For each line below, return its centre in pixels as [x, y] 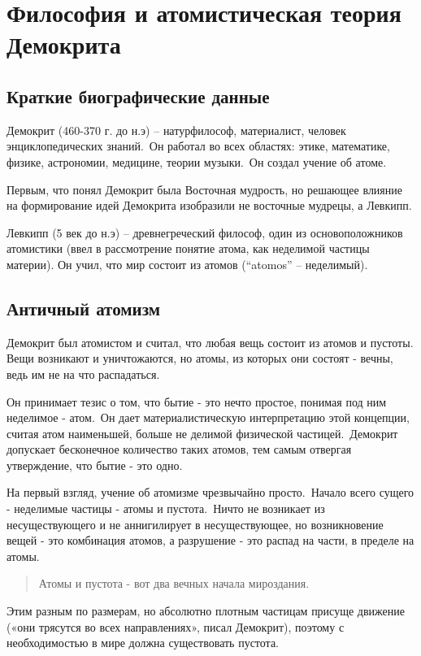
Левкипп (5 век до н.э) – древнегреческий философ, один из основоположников [205, 232]
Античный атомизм [84, 308]
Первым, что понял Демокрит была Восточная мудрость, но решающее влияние [204, 189]
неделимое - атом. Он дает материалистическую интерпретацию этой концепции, [208, 417]
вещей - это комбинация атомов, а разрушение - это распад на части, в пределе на [210, 540]
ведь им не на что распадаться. [83, 374]
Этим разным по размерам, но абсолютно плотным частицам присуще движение [206, 611]
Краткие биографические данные [138, 96]
